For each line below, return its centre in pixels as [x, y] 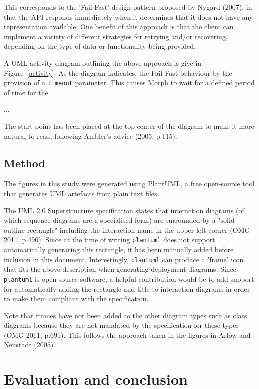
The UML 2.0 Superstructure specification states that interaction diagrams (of [124, 210]
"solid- [228, 220]
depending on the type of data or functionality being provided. [100, 46]
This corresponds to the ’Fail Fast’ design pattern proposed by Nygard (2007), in [128, 7]
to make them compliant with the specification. [76, 299]
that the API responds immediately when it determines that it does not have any [129, 16]
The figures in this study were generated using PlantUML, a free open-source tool [129, 183]
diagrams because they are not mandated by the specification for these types [121, 325]
